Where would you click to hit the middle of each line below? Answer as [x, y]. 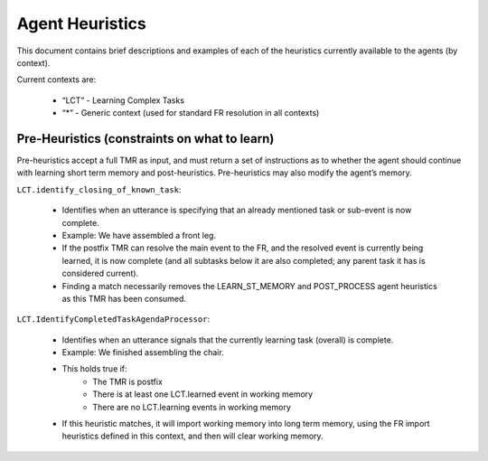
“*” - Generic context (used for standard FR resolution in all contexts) [191, 113]
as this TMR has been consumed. [124, 298]
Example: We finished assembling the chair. [143, 353]
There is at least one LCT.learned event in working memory [203, 394]
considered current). [100, 273]
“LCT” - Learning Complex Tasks [123, 100]
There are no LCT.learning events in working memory [192, 407]
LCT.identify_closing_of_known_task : [99, 189]
